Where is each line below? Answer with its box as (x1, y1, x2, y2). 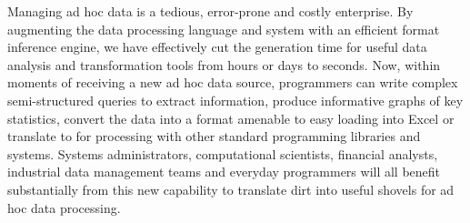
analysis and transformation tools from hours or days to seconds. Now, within (7, 55, 441, 74)
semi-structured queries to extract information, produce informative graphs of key (7, 90, 464, 109)
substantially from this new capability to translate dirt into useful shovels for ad (7, 179, 455, 198)
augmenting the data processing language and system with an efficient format (7, 19, 440, 38)
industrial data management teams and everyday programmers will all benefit (7, 162, 441, 181)
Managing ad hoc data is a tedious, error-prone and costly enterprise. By (7, 2, 414, 20)
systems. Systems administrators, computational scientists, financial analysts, (7, 144, 438, 163)
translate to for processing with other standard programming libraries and (7, 127, 421, 146)
